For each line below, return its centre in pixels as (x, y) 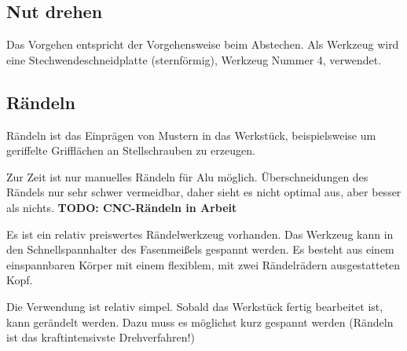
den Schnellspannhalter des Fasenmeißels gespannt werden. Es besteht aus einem (200, 249)
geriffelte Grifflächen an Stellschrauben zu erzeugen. (131, 150)
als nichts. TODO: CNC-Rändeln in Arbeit (122, 207)
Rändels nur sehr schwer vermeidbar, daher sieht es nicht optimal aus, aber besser (204, 192)
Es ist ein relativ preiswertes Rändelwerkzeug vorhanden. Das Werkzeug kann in (200, 234)
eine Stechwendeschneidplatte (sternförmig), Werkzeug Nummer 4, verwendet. (194, 59)
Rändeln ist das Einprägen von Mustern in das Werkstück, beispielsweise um (191, 135)
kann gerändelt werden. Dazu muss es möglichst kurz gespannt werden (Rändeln (200, 322)
